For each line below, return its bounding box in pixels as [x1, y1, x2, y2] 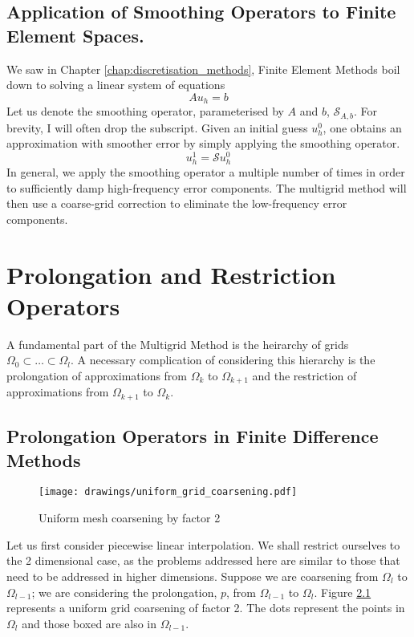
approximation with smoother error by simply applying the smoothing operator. [6, 135, 400, 152]
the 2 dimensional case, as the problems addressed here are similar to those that [6, 552, 400, 569]
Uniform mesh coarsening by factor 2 [39, 509, 221, 526]
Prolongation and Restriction [6, 258, 336, 290]
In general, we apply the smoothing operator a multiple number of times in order [6, 164, 405, 181]
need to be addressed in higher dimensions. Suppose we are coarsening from [6, 567, 379, 584]
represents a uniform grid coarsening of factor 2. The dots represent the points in [6, 599, 405, 616]
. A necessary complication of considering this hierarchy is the [71, 351, 375, 368]
